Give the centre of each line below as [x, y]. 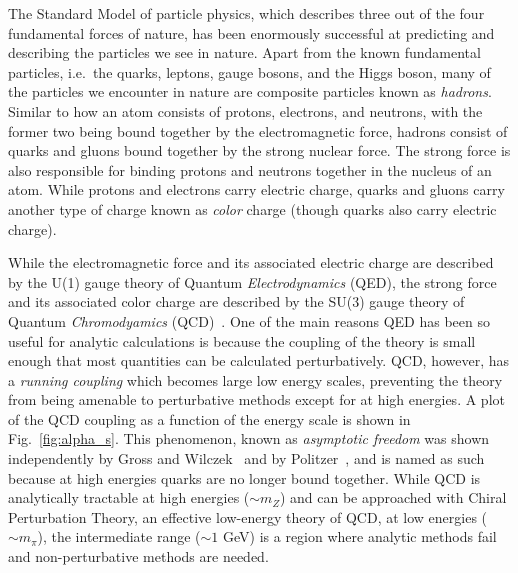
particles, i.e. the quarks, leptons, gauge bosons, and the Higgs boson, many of [249, 71]
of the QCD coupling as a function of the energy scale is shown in [209, 418]
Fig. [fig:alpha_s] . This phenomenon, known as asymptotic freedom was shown [249, 438]
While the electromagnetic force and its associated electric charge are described [251, 262]
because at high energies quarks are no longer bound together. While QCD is [244, 477]
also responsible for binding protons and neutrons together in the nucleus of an [250, 169]
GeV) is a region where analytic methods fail [360, 536]
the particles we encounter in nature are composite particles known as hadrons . [250, 91]
